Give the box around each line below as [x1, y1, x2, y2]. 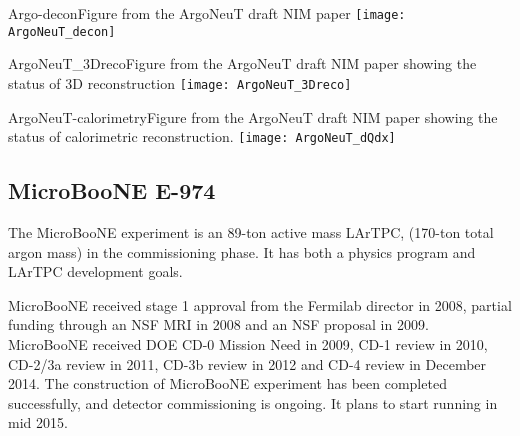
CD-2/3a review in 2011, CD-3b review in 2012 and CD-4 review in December [8, 353, 487, 374]
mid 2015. [8, 412, 68, 433]
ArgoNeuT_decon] [8, 24, 116, 39]
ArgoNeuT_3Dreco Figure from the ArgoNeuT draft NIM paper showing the [8, 53, 477, 74]
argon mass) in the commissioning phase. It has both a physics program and [8, 241, 476, 262]
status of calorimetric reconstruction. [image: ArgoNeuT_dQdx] [8, 126, 396, 147]
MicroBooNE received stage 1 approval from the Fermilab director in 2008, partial [8, 294, 512, 315]
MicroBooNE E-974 [8, 175, 216, 206]
